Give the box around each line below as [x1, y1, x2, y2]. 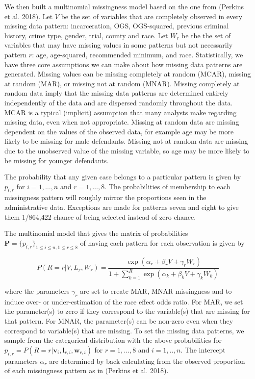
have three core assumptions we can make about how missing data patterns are [4, 59, 243, 69]
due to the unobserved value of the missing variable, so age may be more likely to [4, 145, 250, 155]
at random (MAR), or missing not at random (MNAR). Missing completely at [4, 78, 240, 88]
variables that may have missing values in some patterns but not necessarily [4, 40, 233, 50]
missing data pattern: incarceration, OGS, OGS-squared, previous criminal [4, 21, 229, 31]
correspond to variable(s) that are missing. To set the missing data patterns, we [4, 325, 244, 335]
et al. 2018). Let [4, 11, 53, 21]
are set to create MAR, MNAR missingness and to [80, 286, 232, 296]
